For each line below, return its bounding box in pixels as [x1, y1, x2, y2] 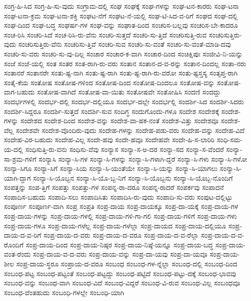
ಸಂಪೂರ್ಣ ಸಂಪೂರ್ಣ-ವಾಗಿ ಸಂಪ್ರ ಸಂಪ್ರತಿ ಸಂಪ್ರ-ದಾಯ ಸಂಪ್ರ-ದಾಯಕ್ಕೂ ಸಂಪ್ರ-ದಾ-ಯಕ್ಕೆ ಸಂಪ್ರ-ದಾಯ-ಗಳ [4, 201, 238, 211]
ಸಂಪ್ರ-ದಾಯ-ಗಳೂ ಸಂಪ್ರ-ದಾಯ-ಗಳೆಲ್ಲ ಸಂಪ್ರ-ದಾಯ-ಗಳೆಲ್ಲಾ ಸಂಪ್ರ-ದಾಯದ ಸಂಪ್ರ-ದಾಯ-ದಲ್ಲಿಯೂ [4, 220, 226, 230]
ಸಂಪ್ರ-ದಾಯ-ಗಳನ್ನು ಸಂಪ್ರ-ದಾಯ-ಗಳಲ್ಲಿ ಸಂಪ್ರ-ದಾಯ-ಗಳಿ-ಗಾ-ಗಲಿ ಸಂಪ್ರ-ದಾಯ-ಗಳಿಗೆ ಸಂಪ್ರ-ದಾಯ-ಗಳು [4, 211, 237, 221]
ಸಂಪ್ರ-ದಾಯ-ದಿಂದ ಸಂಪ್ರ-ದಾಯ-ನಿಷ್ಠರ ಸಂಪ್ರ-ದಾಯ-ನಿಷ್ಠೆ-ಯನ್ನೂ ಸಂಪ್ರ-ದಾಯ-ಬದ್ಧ [25, 239, 213, 249]
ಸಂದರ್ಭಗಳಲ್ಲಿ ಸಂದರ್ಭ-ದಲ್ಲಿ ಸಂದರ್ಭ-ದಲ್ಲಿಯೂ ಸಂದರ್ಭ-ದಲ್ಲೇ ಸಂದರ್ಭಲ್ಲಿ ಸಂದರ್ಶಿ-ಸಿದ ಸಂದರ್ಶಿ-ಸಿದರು [4, 96, 244, 106]
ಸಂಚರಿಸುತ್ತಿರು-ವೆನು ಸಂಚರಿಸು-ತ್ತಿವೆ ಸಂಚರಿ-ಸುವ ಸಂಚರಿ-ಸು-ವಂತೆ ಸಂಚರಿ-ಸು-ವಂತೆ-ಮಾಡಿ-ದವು [18, 39, 231, 49]
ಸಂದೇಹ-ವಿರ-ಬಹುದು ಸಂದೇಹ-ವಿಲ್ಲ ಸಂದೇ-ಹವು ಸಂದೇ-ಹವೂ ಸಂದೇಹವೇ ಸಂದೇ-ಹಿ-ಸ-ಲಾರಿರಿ [4, 134, 215, 145]
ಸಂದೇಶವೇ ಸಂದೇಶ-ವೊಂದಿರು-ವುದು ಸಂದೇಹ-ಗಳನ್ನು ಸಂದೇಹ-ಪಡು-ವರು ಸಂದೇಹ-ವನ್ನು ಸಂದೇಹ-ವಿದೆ [16, 125, 245, 135]
